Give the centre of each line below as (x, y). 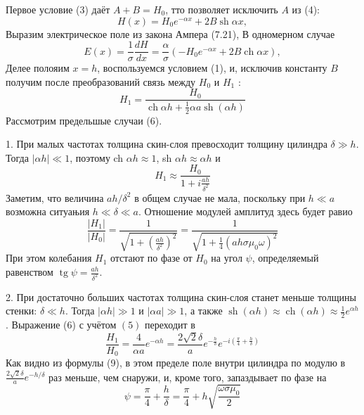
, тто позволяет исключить (222, 9)
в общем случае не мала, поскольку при (220, 197)
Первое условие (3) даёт (58, 9)
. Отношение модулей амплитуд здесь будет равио (246, 211)
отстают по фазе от (151, 258)
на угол (227, 258)
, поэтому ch (97, 157)
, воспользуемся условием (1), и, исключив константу (212, 68)
